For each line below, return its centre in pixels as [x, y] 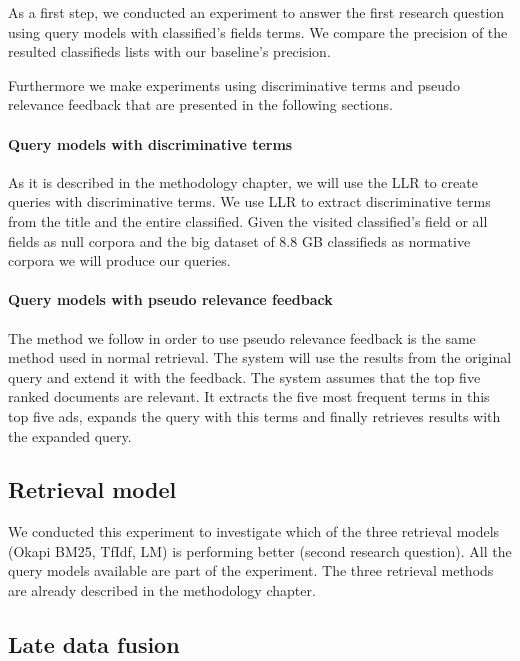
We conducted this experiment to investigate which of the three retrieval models [254, 531]
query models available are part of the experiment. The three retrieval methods [251, 570]
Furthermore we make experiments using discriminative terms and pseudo [234, 84]
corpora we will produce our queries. [119, 260]
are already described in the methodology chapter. [162, 590]
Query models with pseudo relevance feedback [170, 299]
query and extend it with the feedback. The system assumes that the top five [244, 376]
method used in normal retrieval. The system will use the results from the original [260, 357]
